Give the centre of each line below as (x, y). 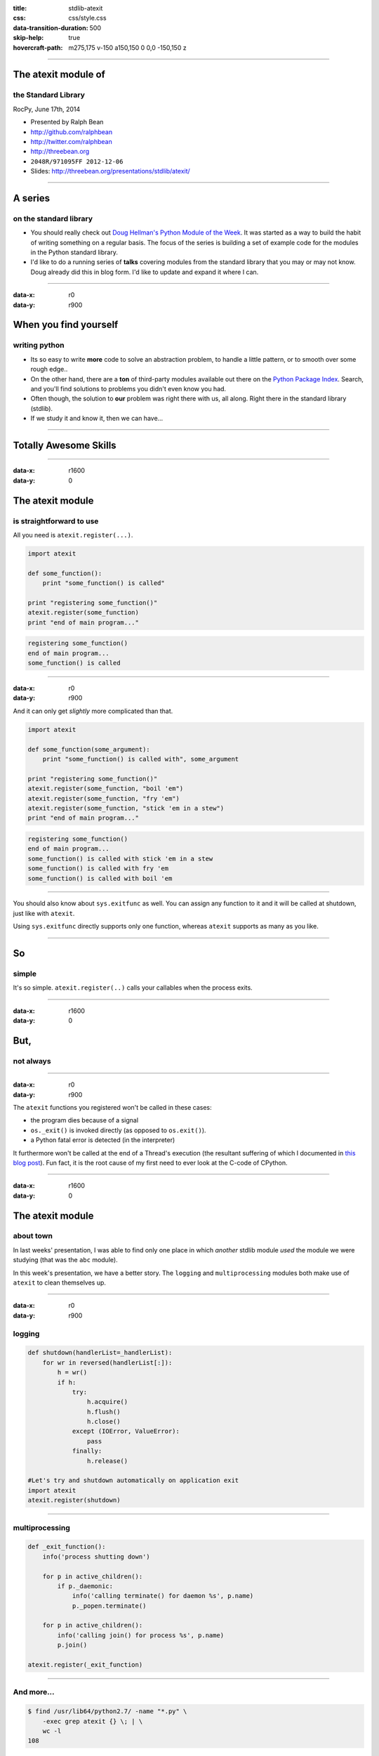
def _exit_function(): (67, 1547)
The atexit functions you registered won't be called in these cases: (112, 1107)
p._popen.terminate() (109, 1606)
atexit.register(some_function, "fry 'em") (104, 798)
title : (20, 8)
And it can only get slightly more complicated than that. (93, 711)
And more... (34, 1692)
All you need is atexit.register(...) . (73, 535)
